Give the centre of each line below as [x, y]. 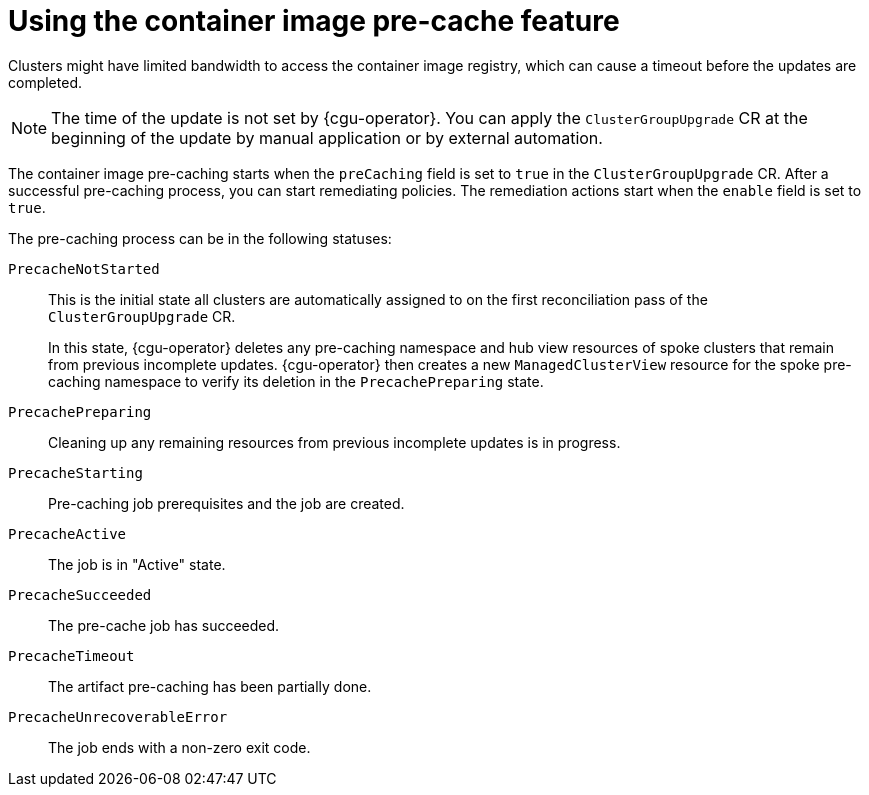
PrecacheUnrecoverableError [118, 716]
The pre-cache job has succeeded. [164, 625]
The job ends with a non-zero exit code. [179, 747]
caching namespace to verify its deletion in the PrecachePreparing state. [296, 381]
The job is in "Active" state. [137, 564]
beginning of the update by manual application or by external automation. [327, 137]
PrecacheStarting [75, 472]
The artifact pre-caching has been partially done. [210, 686]
